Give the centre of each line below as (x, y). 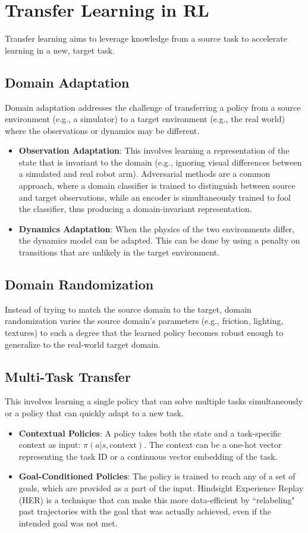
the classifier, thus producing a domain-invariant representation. (135, 209)
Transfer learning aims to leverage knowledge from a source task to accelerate (146, 38)
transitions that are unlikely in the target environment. (119, 252)
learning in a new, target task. (60, 50)
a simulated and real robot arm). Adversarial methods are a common (144, 174)
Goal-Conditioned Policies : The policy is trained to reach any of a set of (157, 476)
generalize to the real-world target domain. (83, 344)
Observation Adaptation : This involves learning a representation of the (154, 150)
